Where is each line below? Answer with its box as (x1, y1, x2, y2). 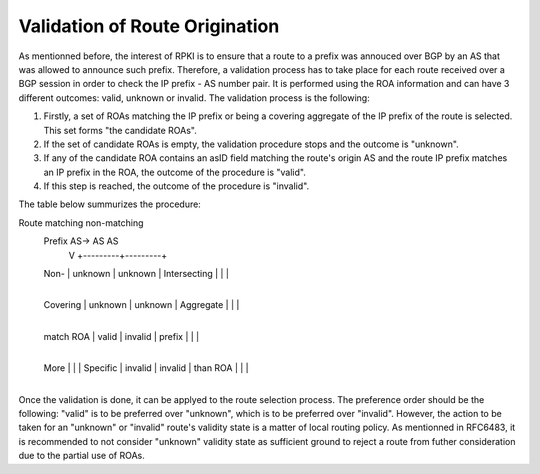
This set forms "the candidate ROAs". (43, 124, 197, 136)
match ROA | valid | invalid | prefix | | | (43, 330, 200, 342)
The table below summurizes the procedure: (18, 198, 202, 210)
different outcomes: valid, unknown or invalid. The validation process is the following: (18, 91, 370, 104)
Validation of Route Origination (18, 15, 280, 37)
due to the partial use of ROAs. (18, 450, 145, 462)
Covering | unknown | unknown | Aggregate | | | (43, 299, 240, 311)
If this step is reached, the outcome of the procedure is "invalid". (43, 180, 310, 192)
